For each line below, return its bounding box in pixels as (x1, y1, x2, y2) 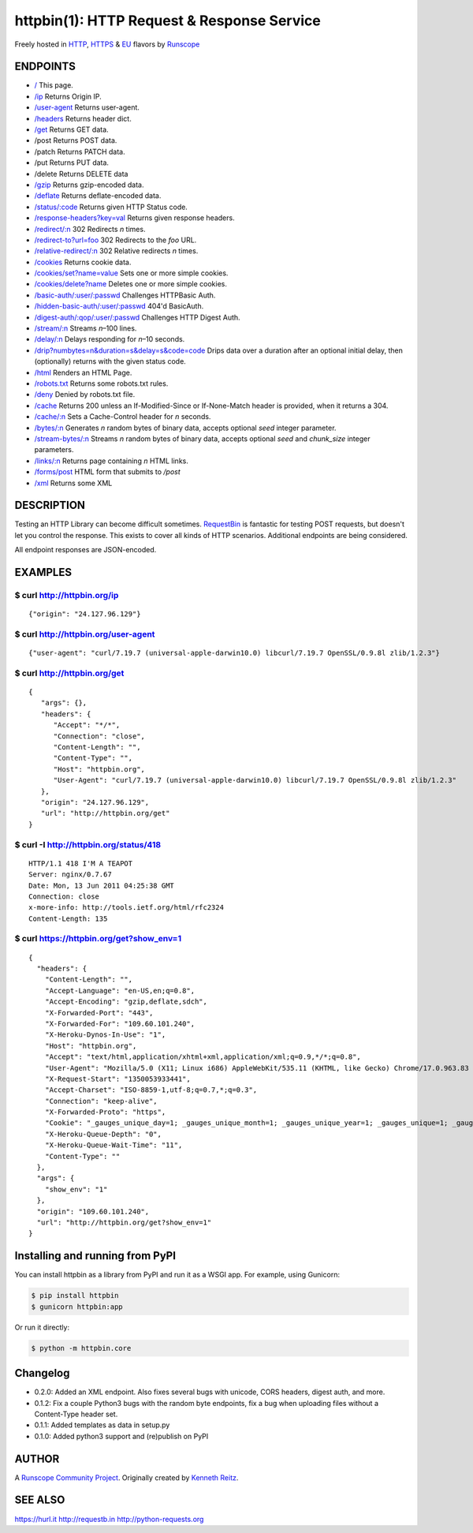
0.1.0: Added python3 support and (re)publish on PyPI (34, 1431, 209, 1441)
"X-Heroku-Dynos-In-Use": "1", (44, 1030, 166, 1039)
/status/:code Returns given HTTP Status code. (34, 202, 188, 211)
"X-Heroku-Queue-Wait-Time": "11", (44, 1141, 183, 1150)
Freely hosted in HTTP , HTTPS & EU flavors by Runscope (14, 39, 200, 49)
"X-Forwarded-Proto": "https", (44, 1108, 166, 1116)
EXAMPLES (14, 566, 73, 579)
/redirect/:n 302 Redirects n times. (34, 224, 146, 234)
